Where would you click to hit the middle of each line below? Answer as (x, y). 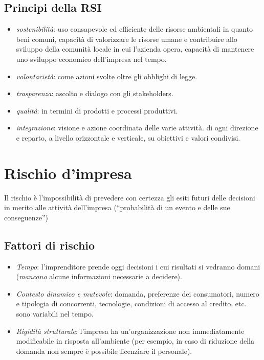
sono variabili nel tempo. (55, 314)
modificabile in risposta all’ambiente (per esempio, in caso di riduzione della (135, 341)
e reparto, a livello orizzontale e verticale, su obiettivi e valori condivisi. (128, 137)
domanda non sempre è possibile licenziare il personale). (104, 351)
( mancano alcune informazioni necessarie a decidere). (99, 276)
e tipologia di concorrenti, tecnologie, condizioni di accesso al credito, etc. (131, 303)
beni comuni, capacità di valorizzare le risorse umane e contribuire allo (127, 39)
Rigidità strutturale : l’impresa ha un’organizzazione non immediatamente (130, 331)
